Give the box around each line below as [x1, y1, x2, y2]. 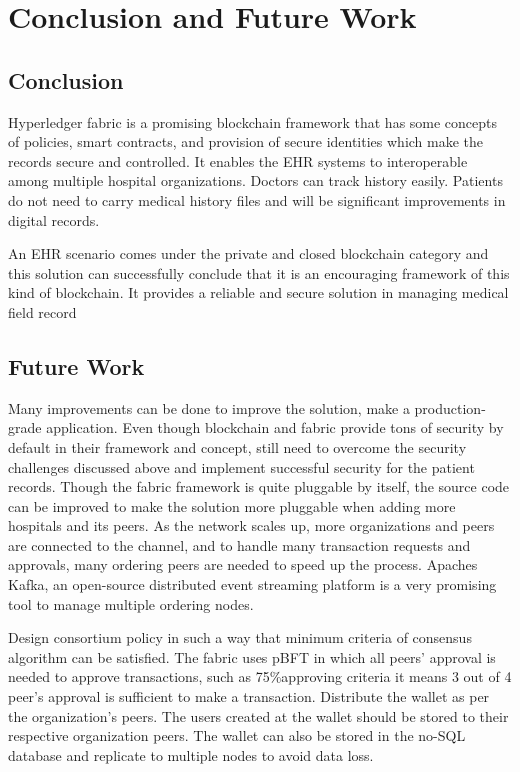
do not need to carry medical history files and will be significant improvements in [8, 189, 506, 210]
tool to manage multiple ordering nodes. [8, 593, 254, 614]
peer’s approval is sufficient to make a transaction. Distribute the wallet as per [8, 686, 490, 707]
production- [414, 397, 486, 418]
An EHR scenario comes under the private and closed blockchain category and [8, 243, 489, 264]
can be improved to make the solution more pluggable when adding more [8, 495, 456, 516]
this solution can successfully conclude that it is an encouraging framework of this [8, 262, 510, 283]
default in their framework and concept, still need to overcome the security [8, 436, 467, 457]
